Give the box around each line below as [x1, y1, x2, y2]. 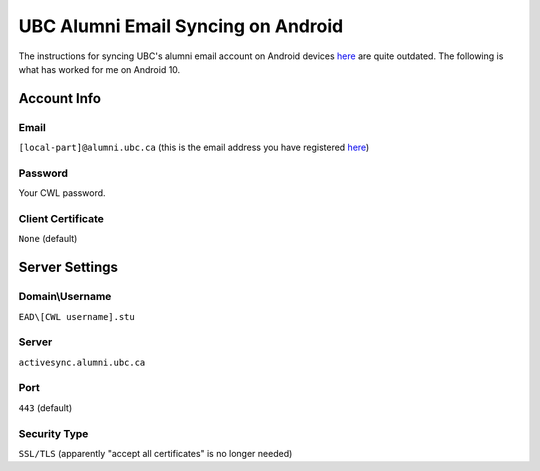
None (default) [18, 233, 78, 245]
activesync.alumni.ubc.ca [18, 356, 146, 368]
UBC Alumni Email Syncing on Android [18, 15, 344, 37]
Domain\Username [18, 290, 112, 304]
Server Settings [18, 259, 119, 276]
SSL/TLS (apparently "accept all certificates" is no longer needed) [18, 447, 293, 459]
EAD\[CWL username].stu [18, 311, 135, 322]
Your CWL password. [18, 187, 106, 199]
